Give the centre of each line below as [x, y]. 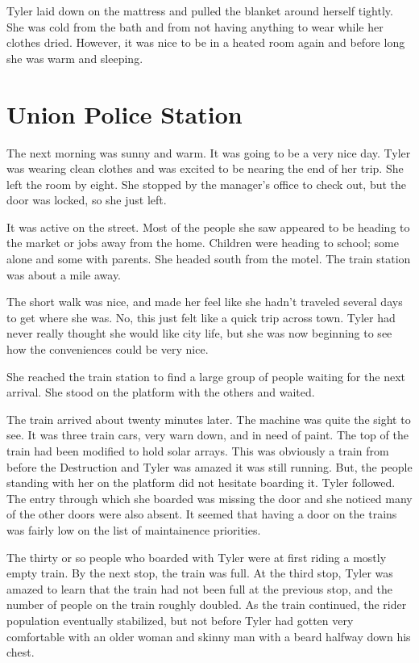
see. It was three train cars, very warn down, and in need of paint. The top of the [207, 435]
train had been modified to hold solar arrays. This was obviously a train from [198, 451]
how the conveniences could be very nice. [108, 349]
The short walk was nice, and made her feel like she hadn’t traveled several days [205, 302]
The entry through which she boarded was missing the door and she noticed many [209, 498]
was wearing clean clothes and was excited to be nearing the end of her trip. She [205, 168]
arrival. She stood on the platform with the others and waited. [161, 392]
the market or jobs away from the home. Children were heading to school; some [203, 243]
